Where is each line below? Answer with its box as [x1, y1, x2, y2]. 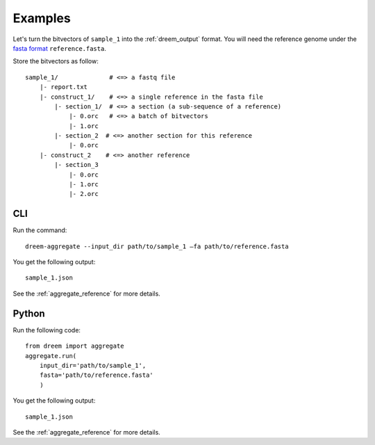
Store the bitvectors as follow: [12, 57, 99, 65]
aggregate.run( [25, 352, 77, 359]
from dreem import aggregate [25, 342, 124, 350]
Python [12, 307, 45, 319]
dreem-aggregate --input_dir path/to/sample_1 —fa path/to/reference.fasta [25, 242, 289, 250]
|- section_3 [54, 161, 99, 169]
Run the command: [12, 226, 67, 234]
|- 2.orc [69, 190, 99, 198]
